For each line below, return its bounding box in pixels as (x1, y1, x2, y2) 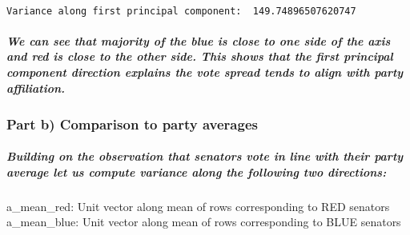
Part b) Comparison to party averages (6, 114, 258, 133)
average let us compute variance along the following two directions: (6, 163, 387, 180)
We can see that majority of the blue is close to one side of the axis (6, 32, 391, 49)
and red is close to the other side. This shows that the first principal (6, 48, 393, 65)
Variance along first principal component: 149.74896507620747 (6, 5, 356, 17)
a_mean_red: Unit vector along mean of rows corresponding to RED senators (6, 197, 390, 214)
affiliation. (6, 79, 66, 96)
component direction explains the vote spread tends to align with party (6, 64, 404, 81)
